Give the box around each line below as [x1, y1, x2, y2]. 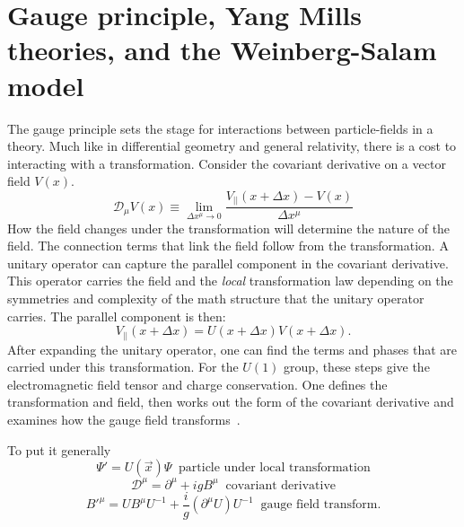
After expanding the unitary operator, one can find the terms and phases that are [7, 339, 458, 358]
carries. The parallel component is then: [7, 306, 226, 325]
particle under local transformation [179, 461, 371, 475]
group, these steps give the [284, 357, 430, 376]
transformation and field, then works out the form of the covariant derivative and [7, 392, 454, 411]
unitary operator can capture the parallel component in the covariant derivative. [7, 253, 449, 272]
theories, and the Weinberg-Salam [7, 31, 437, 68]
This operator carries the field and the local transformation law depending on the [7, 271, 453, 290]
